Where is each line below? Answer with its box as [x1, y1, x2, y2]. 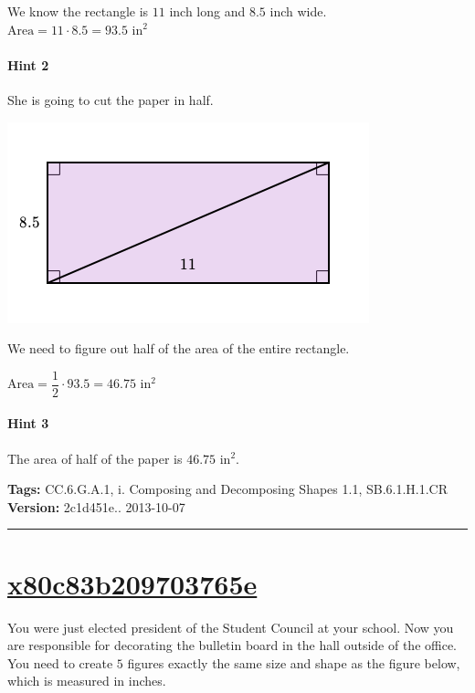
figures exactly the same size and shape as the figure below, [127, 653, 460, 672]
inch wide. [269, 2, 327, 20]
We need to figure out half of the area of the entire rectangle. [7, 339, 350, 358]
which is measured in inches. [7, 671, 166, 690]
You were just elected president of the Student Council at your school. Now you [7, 617, 454, 636]
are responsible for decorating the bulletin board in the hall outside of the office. [7, 635, 458, 655]
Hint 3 [7, 414, 49, 433]
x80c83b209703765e [7, 564, 258, 602]
